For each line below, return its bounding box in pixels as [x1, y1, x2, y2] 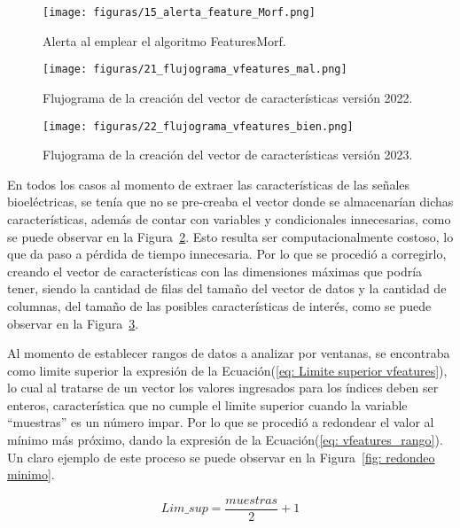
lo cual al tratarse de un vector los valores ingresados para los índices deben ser [7, 378, 439, 397]
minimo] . [7, 465, 55, 484]
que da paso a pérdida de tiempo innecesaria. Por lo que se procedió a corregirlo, [7, 245, 447, 263]
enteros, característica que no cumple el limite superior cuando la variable [7, 395, 408, 414]
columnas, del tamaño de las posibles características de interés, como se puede [7, 296, 432, 314]
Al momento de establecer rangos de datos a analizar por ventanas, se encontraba [7, 344, 450, 362]
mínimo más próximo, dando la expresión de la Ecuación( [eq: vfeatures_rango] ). [7, 431, 443, 449]
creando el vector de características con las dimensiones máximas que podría [7, 261, 423, 280]
